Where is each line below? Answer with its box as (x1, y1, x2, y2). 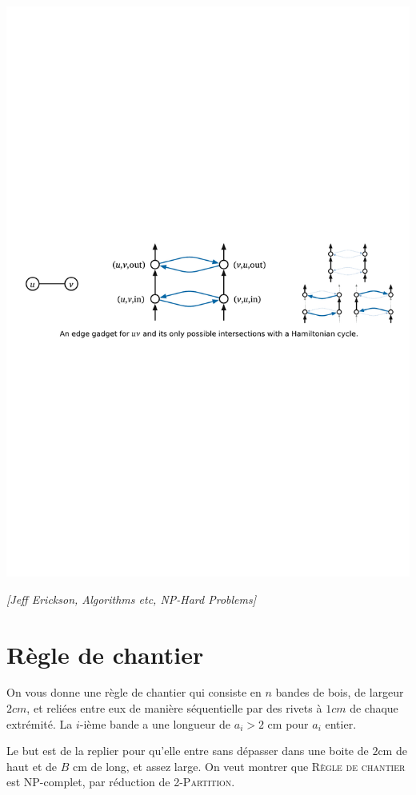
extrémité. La (6, 715, 73, 732)
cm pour (267, 715, 309, 732)
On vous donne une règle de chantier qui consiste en (6, 684, 262, 701)
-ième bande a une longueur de (79, 715, 231, 732)
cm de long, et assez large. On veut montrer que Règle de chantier (72, 757, 406, 774)
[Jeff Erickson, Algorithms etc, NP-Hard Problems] (6, 590, 257, 607)
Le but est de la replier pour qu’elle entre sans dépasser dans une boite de (6, 742, 369, 759)
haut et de (6, 757, 57, 774)
